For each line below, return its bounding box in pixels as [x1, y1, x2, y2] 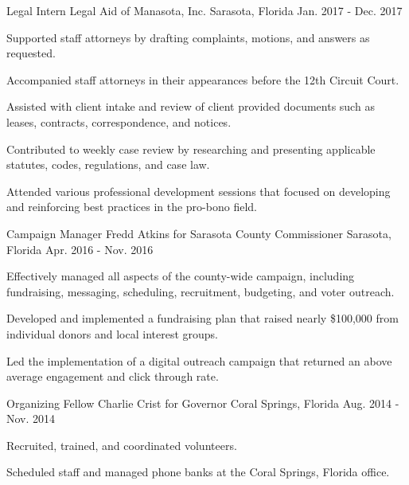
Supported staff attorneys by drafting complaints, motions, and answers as [6, 29, 370, 45]
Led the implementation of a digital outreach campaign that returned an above [6, 352, 392, 369]
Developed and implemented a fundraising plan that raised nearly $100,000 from [6, 310, 399, 327]
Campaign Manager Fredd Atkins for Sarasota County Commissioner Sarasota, [6, 225, 391, 241]
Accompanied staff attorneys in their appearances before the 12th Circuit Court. [6, 71, 399, 88]
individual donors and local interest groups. [6, 325, 219, 342]
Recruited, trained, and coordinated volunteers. [6, 436, 237, 453]
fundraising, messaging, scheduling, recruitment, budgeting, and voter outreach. [6, 283, 395, 299]
